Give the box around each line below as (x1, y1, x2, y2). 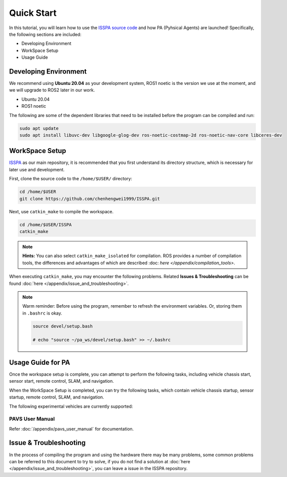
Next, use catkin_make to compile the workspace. (9, 208, 114, 214)
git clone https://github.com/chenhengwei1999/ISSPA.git (19, 196, 160, 201)
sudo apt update (19, 125, 59, 131)
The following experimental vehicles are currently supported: (9, 403, 133, 409)
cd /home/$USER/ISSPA (19, 222, 72, 227)
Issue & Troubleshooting (9, 438, 86, 447)
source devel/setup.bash (33, 323, 93, 329)
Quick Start (9, 7, 57, 18)
